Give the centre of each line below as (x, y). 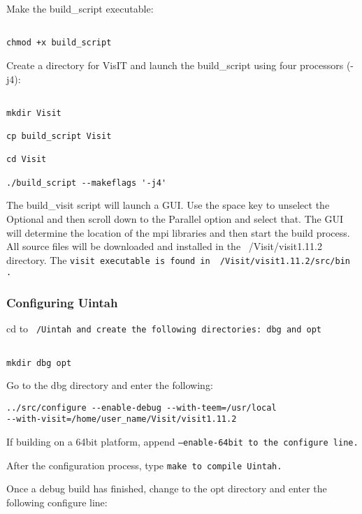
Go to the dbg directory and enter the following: (110, 385)
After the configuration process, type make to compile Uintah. (144, 465)
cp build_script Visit (59, 137)
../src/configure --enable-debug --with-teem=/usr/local (142, 407)
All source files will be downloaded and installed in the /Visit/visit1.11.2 (164, 246)
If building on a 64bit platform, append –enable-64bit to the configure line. (182, 442)
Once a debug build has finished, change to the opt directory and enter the (167, 489)
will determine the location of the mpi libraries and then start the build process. (178, 232)
